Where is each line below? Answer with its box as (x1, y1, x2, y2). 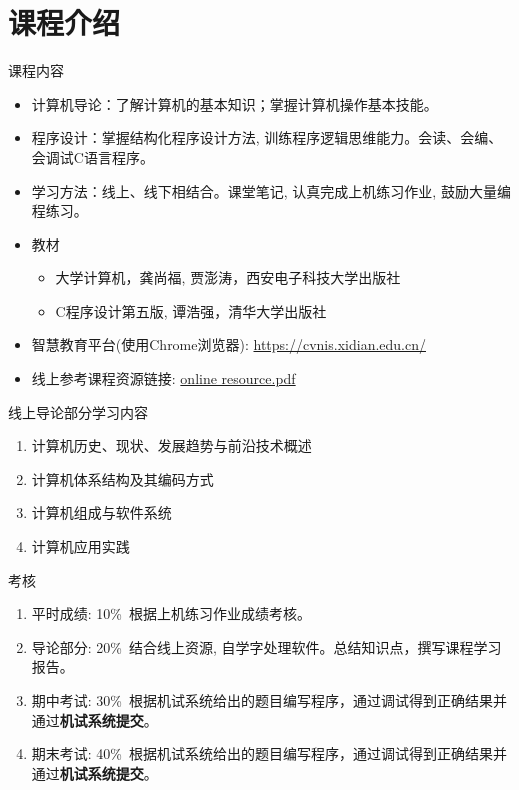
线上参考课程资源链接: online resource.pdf (31, 368, 296, 389)
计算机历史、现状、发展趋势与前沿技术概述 (31, 435, 312, 456)
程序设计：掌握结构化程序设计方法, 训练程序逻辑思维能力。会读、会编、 (31, 127, 503, 148)
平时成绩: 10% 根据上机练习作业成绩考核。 (31, 603, 312, 624)
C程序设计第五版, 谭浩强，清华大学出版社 (55, 300, 327, 321)
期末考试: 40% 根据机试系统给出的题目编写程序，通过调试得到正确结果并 (31, 743, 508, 764)
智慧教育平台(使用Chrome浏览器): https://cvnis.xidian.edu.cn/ (31, 334, 426, 355)
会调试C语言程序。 (31, 146, 154, 167)
